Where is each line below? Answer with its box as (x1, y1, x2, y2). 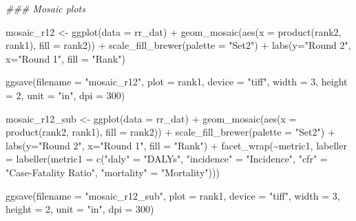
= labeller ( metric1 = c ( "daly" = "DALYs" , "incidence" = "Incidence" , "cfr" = (6, 151, 328, 166)
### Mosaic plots (6, 1, 85, 15)
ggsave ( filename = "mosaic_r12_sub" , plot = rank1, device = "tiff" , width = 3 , (6, 188, 340, 202)
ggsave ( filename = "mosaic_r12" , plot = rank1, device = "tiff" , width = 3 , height (6, 74, 348, 89)
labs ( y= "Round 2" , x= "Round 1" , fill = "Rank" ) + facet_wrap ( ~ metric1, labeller (6, 138, 347, 152)
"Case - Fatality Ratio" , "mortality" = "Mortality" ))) (6, 165, 220, 179)
